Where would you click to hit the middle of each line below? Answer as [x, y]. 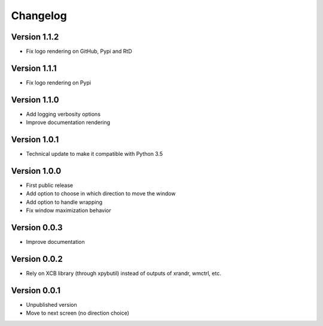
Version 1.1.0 [35, 100]
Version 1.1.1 [34, 68]
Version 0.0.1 [36, 290]
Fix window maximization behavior [69, 210]
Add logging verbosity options [63, 114]
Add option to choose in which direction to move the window [101, 194]
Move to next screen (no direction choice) [78, 313]
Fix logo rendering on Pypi [59, 82]
